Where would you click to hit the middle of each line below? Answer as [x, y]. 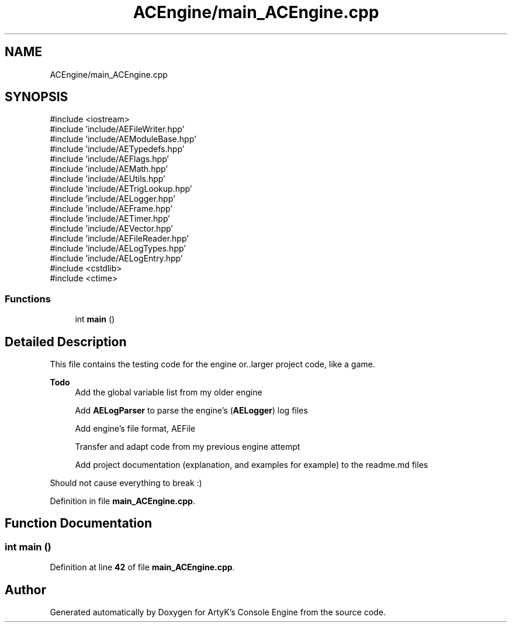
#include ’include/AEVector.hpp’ [111, 229]
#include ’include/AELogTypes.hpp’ [118, 249]
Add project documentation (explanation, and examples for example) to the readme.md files [252, 465]
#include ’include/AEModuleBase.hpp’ [123, 139]
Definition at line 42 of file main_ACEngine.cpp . [142, 567]
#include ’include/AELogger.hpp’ [113, 199]
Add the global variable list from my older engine [169, 392]
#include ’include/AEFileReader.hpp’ [119, 239]
